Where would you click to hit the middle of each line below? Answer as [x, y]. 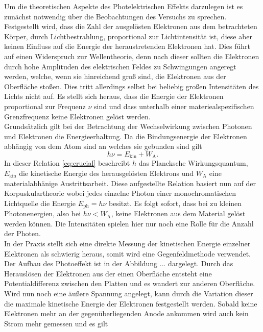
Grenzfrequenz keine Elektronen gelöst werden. [77, 116]
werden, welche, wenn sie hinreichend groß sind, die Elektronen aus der [115, 76]
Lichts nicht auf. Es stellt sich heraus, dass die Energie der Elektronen [114, 96]
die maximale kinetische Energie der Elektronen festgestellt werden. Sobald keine [131, 303]
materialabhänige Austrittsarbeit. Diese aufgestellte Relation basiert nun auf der [130, 183]
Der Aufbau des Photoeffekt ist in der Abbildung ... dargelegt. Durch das [119, 263]
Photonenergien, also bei [43, 213]
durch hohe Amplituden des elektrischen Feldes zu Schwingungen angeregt [120, 66]
